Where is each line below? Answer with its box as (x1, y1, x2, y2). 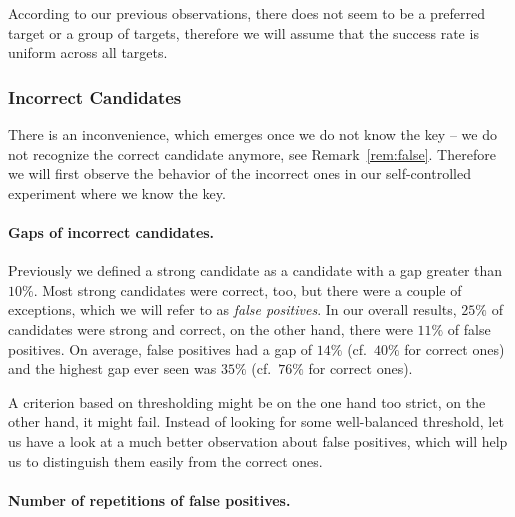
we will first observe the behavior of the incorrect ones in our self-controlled (8, 163, 471, 184)
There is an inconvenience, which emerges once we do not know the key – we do (8, 124, 497, 144)
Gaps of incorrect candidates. (8, 221, 215, 242)
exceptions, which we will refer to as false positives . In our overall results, (8, 299, 457, 320)
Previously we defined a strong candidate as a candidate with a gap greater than (8, 260, 503, 281)
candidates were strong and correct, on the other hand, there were (8, 318, 413, 339)
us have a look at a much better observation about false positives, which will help (8, 430, 508, 451)
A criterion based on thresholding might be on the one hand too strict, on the (8, 391, 486, 412)
